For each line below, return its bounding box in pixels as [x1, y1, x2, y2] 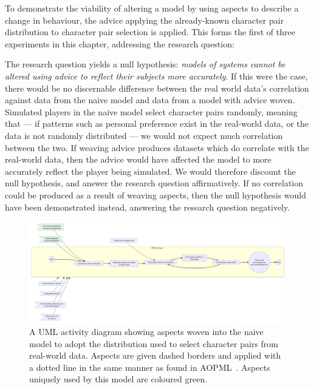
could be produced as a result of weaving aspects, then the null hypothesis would [5, 188, 306, 201]
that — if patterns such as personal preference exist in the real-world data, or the [5, 117, 309, 130]
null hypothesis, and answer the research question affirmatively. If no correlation [5, 177, 304, 189]
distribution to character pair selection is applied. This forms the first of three [5, 25, 295, 38]
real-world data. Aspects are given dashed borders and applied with [29, 349, 281, 362]
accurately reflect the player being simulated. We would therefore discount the [5, 164, 296, 177]
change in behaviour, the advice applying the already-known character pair [5, 13, 284, 26]
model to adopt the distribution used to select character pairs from [29, 337, 279, 350]
